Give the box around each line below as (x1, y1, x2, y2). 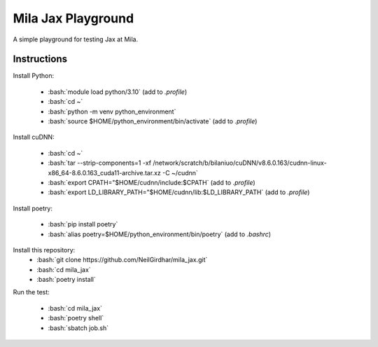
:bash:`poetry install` (36, 275, 96, 284)
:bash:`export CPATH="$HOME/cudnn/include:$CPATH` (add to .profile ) (48, 178, 255, 186)
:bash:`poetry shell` (48, 314, 104, 322)
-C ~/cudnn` (162, 168, 199, 177)
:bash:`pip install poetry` (48, 220, 118, 229)
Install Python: (13, 72, 55, 80)
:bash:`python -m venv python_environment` (48, 107, 176, 116)
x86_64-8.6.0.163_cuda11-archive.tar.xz (48, 168, 161, 177)
